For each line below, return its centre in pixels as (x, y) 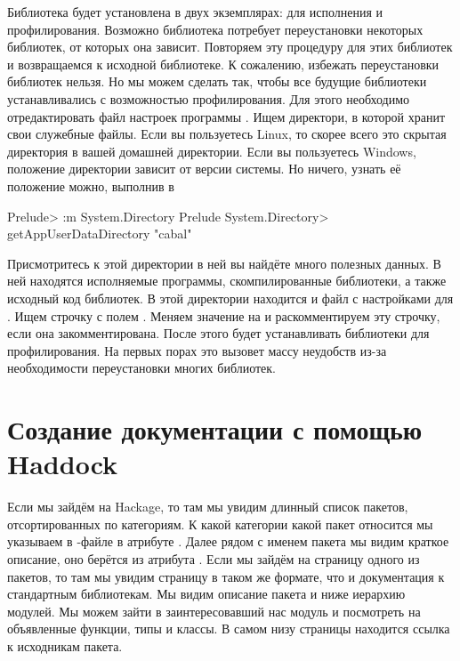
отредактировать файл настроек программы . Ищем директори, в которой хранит (226, 116)
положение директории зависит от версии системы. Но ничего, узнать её (204, 169)
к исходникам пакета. (65, 645)
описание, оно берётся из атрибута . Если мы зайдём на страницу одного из (214, 558)
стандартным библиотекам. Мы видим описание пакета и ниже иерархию (206, 594)
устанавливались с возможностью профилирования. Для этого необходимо (209, 98)
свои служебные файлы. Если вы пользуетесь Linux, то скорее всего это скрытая (227, 134)
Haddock (63, 464)
